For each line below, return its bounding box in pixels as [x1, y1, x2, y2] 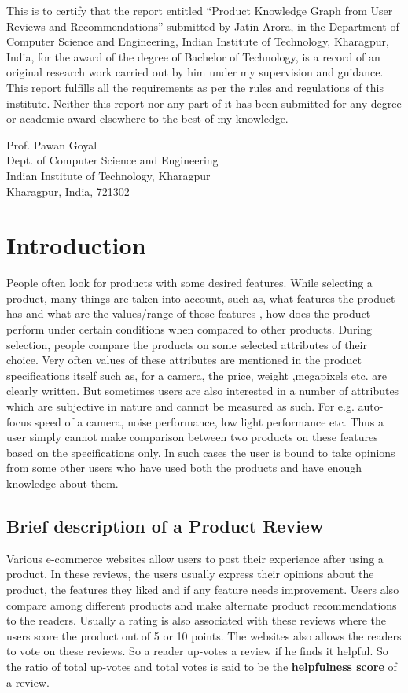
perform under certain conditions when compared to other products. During [6, 321, 373, 337]
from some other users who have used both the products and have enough [6, 459, 362, 476]
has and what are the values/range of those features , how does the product [6, 305, 371, 322]
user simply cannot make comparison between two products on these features [6, 429, 378, 445]
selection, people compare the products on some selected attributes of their [6, 336, 368, 352]
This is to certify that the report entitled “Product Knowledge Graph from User [6, 2, 393, 18]
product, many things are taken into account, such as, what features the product [6, 289, 395, 306]
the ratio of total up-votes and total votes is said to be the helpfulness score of [6, 658, 397, 674]
